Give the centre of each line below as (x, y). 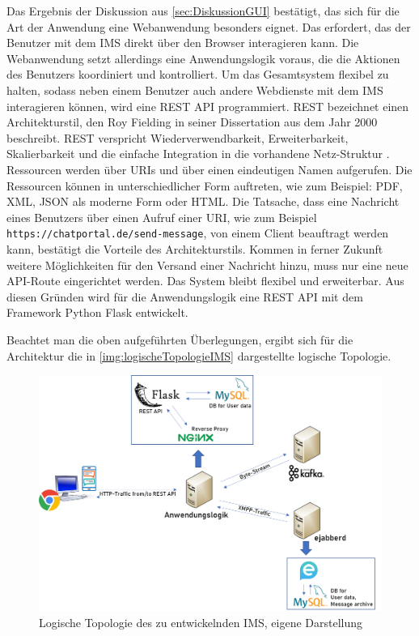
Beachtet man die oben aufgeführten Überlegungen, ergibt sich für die (180, 339)
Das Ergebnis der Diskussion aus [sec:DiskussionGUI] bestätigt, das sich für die (203, 11)
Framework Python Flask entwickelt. (97, 312)
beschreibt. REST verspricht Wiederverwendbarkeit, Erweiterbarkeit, (178, 137)
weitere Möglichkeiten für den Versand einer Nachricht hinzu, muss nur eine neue (207, 265)
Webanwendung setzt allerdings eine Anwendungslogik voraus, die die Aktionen (203, 58)
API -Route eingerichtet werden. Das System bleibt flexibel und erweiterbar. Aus (205, 281)
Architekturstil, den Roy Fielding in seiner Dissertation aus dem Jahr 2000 (192, 122)
